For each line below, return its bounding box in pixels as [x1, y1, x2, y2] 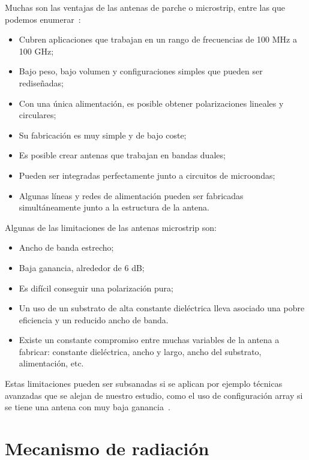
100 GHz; [19, 44, 54, 57]
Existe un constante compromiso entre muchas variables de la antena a [19, 333, 280, 346]
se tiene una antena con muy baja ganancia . [5, 401, 170, 413]
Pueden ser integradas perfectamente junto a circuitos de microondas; [19, 169, 275, 181]
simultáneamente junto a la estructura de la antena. [19, 201, 209, 214]
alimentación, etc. [19, 357, 84, 369]
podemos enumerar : [5, 13, 81, 25]
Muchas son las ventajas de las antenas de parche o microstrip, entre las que [5, 1, 285, 13]
